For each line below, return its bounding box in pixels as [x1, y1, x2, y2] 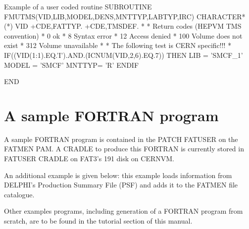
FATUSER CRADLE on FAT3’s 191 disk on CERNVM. [4, 153, 174, 164]
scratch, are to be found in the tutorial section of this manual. [4, 216, 193, 226]
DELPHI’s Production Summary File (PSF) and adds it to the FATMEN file [4, 180, 238, 190]
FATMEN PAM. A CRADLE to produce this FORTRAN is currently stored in [4, 143, 244, 154]
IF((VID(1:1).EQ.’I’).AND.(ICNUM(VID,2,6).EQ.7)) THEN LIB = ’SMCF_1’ [4, 49, 243, 60]
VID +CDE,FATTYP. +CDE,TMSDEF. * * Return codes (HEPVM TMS [15, 21, 242, 31]
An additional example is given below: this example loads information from [4, 170, 232, 180]
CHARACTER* [196, 11, 246, 21]
